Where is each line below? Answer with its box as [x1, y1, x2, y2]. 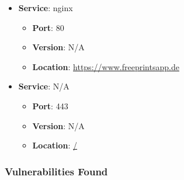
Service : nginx [18, 2, 73, 13]
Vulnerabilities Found [5, 164, 108, 178]
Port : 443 [32, 99, 68, 112]
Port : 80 [32, 21, 64, 33]
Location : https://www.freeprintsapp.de [32, 60, 179, 72]
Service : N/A [18, 80, 70, 92]
